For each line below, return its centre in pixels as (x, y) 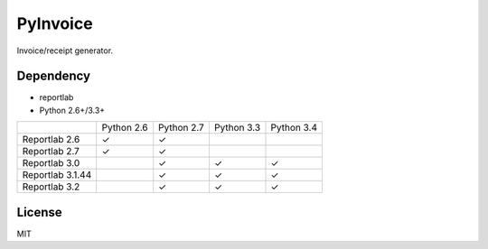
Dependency (53, 76)
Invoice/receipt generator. (65, 51)
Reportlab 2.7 (51, 152)
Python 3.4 (294, 128)
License (39, 212)
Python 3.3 (237, 128)
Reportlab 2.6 (51, 140)
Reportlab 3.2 (51, 187)
